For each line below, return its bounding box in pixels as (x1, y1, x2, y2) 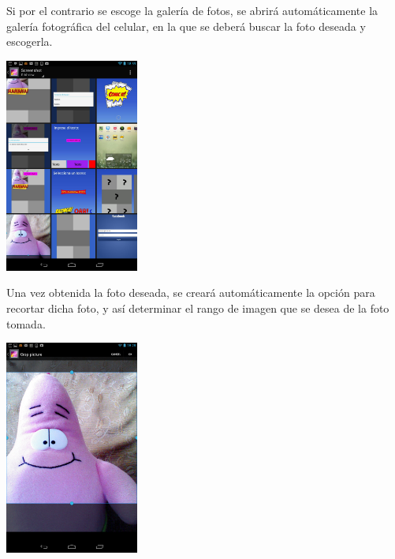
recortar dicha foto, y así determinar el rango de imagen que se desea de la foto (6, 300, 389, 317)
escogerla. (6, 33, 53, 50)
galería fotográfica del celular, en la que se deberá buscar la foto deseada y (6, 17, 366, 34)
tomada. (6, 315, 46, 332)
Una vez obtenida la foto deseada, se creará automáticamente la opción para (6, 284, 375, 301)
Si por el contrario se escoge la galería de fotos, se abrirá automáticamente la (6, 2, 378, 18)
